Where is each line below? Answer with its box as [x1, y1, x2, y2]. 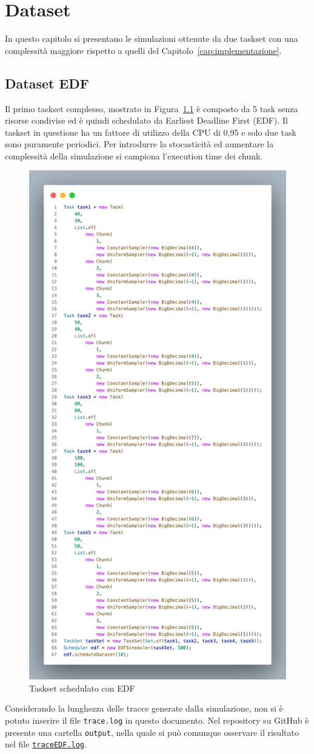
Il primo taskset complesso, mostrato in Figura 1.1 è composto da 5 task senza [5, 102, 298, 115]
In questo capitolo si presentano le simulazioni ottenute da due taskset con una [5, 32, 298, 45]
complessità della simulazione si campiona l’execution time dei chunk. [5, 149, 263, 162]
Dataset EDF [5, 73, 90, 92]
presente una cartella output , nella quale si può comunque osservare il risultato [5, 726, 299, 738]
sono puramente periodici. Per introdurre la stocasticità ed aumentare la [5, 138, 274, 150]
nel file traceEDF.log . [5, 738, 87, 750]
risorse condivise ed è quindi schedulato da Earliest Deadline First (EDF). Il [5, 114, 288, 127]
